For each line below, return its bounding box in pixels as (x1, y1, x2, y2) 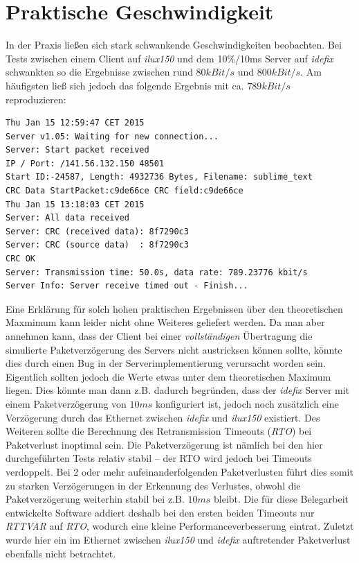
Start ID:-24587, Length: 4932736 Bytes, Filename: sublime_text (6, 172, 313, 182)
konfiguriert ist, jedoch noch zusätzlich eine (156, 396, 339, 410)
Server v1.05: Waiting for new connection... (6, 131, 219, 141)
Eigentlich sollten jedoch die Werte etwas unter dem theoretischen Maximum (6, 369, 331, 383)
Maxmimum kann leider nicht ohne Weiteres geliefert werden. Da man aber (6, 315, 325, 329)
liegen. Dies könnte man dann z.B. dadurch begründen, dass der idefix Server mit (6, 383, 350, 397)
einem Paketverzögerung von (6, 396, 127, 410)
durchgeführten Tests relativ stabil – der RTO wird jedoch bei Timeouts (6, 451, 312, 465)
